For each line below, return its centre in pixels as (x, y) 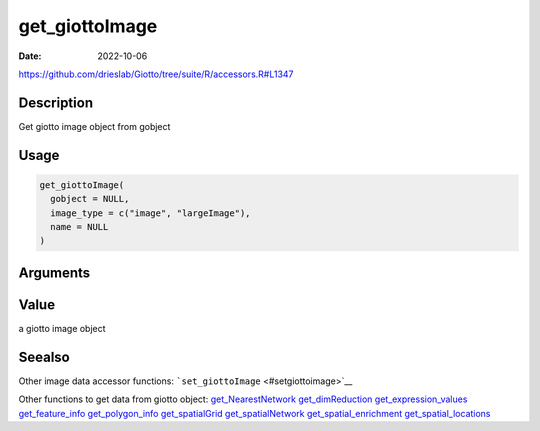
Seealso (44, 356)
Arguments (54, 272)
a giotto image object (62, 328)
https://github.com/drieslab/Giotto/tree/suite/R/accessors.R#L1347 (156, 74)
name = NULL (79, 227)
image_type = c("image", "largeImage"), (150, 213)
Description (56, 102)
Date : (30, 56)
